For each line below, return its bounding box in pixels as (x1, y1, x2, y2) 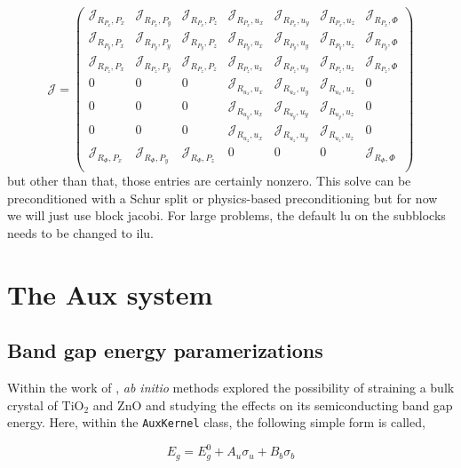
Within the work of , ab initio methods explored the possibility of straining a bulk (7, 378, 455, 397)
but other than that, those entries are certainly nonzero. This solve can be (7, 171, 411, 190)
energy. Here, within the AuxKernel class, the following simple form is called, (7, 413, 425, 432)
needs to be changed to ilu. (7, 223, 154, 242)
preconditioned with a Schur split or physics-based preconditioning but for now (7, 188, 438, 207)
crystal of (7, 395, 58, 414)
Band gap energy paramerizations (7, 337, 323, 364)
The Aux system (7, 275, 213, 312)
